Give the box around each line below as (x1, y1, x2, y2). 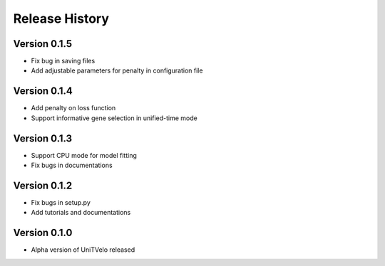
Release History (13, 11, 110, 26)
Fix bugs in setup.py (31, 198, 91, 206)
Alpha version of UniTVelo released (31, 245, 135, 254)
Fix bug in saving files (31, 57, 96, 65)
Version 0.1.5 (13, 38, 73, 50)
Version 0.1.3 (13, 132, 73, 144)
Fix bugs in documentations (31, 161, 113, 170)
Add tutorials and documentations (31, 208, 131, 217)
